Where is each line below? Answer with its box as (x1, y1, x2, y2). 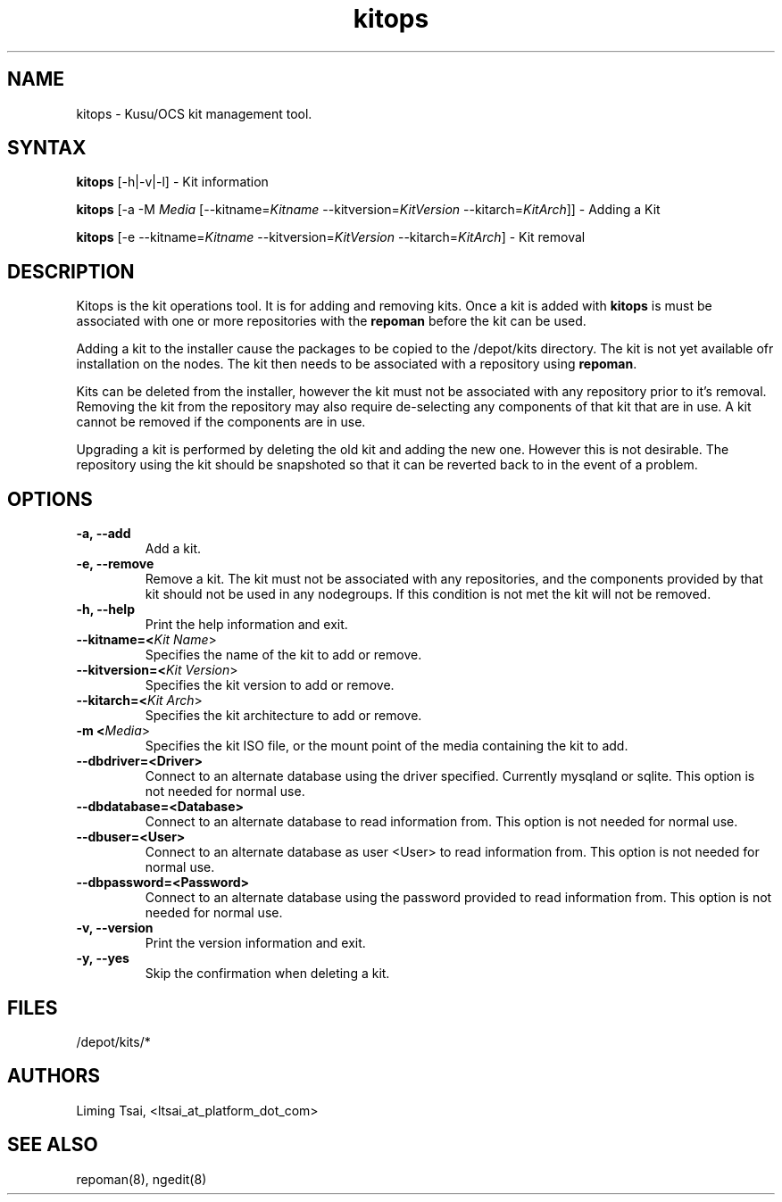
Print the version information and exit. (145, 935, 366, 951)
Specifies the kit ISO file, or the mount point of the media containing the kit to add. (145, 738, 628, 754)
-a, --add (76, 526, 131, 542)
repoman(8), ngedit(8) (76, 1171, 207, 1187)
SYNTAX (7, 137, 87, 160)
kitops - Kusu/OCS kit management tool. (76, 105, 312, 121)
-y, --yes (76, 950, 129, 966)
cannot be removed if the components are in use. (76, 414, 366, 430)
